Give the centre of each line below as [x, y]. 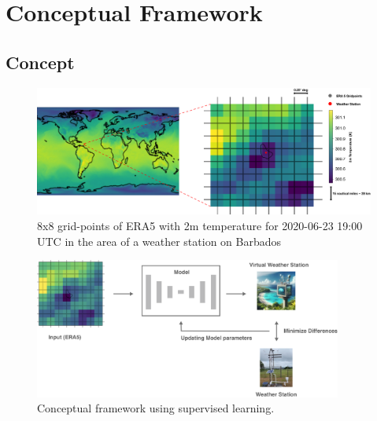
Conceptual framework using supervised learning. [156, 408]
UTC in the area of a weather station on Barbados [159, 241]
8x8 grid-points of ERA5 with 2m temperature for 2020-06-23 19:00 [200, 226]
